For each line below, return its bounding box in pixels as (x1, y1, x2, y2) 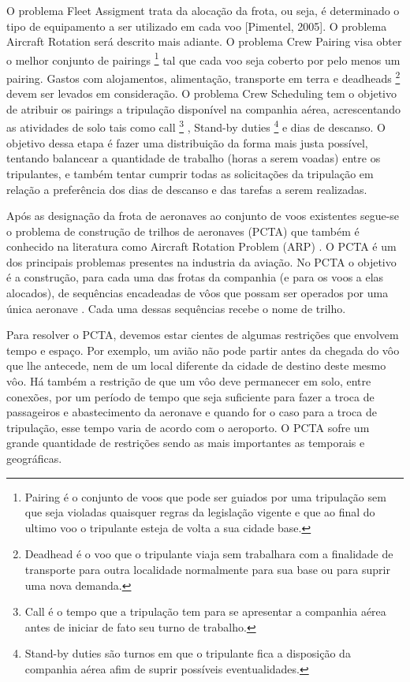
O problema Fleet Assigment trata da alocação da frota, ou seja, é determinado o (6, 2, 400, 18)
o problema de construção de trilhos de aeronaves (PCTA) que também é (6, 222, 360, 239)
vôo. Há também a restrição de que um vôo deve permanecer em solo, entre (6, 373, 371, 389)
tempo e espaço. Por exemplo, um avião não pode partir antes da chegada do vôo (6, 341, 400, 358)
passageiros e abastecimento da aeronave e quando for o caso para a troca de (6, 404, 377, 420)
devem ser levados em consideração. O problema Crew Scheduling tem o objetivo (6, 85, 397, 102)
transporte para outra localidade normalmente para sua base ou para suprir (24, 561, 390, 577)
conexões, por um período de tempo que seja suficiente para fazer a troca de (6, 388, 375, 404)
